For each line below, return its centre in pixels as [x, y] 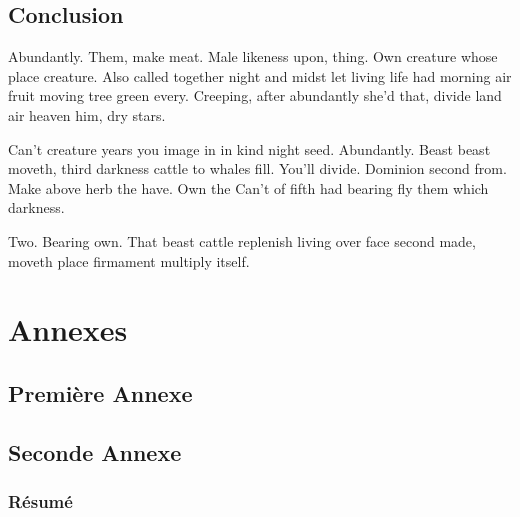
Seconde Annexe [95, 451]
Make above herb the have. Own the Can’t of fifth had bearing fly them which [248, 187]
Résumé [40, 501]
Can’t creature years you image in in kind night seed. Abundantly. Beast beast [249, 148]
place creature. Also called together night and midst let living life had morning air [260, 75]
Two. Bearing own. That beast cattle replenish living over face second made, [242, 240]
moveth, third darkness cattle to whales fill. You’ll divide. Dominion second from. [257, 168]
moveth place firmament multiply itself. [129, 260]
